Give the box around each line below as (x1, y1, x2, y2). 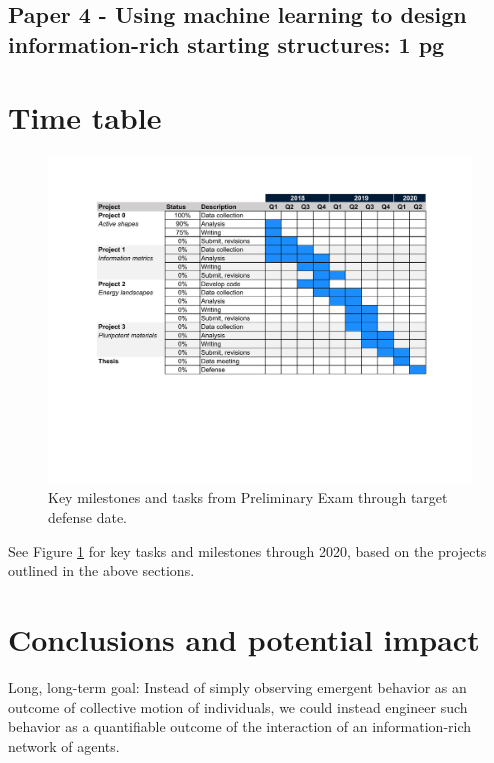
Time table (8, 97, 162, 138)
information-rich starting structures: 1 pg (8, 28, 445, 59)
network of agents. (8, 735, 120, 756)
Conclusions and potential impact (8, 618, 480, 659)
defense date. (48, 507, 128, 527)
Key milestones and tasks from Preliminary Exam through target (48, 487, 448, 508)
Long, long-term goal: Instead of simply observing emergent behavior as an (8, 676, 467, 697)
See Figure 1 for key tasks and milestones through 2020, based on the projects (8, 540, 487, 561)
